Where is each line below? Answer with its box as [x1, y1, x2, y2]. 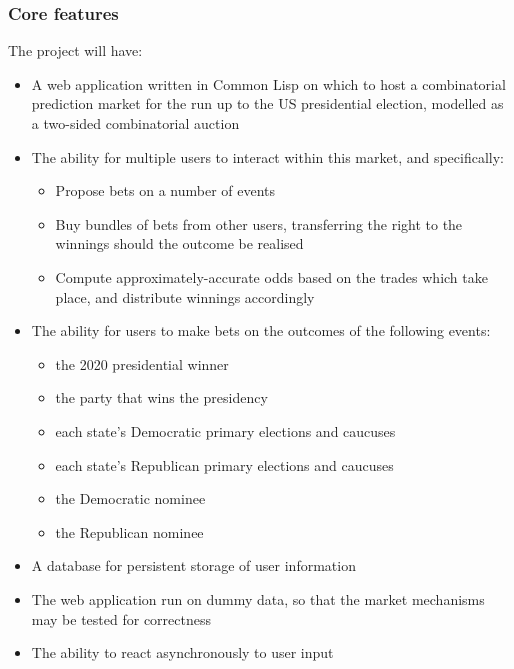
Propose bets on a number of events [55, 180, 276, 201]
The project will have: [8, 40, 143, 61]
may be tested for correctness [31, 608, 211, 629]
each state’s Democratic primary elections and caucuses [55, 420, 396, 441]
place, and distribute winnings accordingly [55, 286, 315, 307]
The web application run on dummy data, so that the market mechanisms [31, 588, 485, 609]
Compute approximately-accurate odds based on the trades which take [55, 266, 488, 287]
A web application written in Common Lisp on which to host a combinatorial [31, 73, 506, 94]
